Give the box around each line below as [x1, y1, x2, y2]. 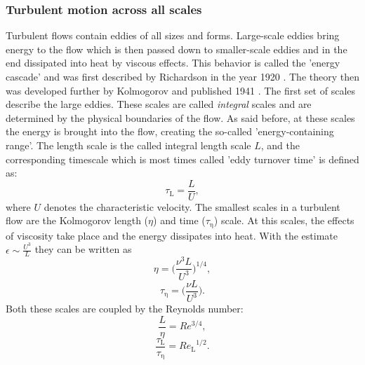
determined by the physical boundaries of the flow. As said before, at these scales [6, 110, 355, 125]
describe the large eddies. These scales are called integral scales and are [6, 97, 312, 111]
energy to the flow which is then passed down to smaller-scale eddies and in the [6, 41, 347, 56]
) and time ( [153, 213, 206, 228]
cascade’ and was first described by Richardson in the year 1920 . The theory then [6, 69, 359, 83]
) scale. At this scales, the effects [213, 213, 354, 228]
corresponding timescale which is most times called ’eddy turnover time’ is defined [6, 151, 359, 166]
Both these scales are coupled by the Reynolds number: [6, 301, 244, 316]
